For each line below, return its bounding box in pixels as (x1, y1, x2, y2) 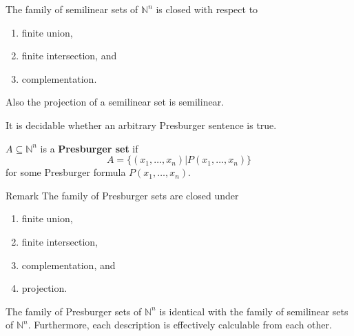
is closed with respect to (156, 2, 258, 16)
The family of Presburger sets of (6, 304, 142, 318)
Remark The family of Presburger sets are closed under (6, 188, 239, 202)
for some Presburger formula (6, 165, 126, 179)
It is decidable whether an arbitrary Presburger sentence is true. (6, 117, 277, 132)
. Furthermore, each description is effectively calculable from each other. (28, 317, 332, 332)
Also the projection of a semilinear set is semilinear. (6, 95, 225, 109)
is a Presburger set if (40, 141, 138, 155)
